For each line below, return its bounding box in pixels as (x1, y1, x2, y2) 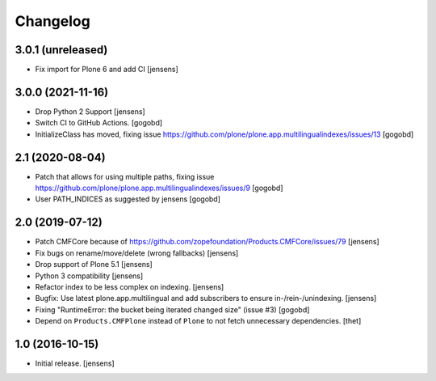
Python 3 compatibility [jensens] (35, 271, 144, 281)
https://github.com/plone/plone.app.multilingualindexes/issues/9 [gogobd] (35, 183, 283, 193)
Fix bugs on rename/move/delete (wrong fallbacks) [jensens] (35, 248, 239, 258)
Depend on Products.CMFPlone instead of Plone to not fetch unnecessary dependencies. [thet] (35, 316, 362, 326)
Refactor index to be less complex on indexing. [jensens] (35, 282, 224, 291)
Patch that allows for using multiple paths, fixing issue (35, 171, 215, 181)
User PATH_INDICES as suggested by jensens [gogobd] (35, 194, 221, 204)
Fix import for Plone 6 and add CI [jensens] (35, 65, 179, 74)
